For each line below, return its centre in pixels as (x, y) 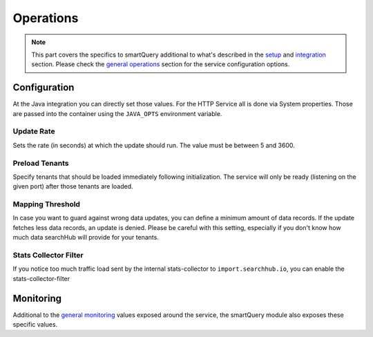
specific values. (35, 325)
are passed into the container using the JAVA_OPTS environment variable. (117, 113)
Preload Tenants (41, 163)
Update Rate (34, 131)
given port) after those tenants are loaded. (73, 186)
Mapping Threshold (47, 204)
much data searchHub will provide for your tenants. (86, 238)
